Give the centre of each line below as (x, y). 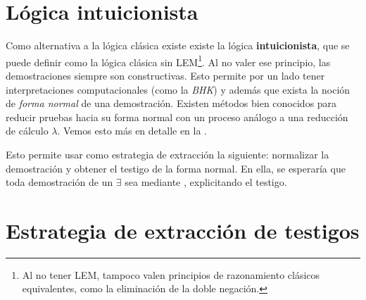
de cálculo (27, 131)
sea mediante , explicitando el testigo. (206, 182)
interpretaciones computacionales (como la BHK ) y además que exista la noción (178, 89)
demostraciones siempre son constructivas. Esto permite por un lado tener (165, 75)
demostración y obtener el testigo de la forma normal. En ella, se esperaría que (176, 168)
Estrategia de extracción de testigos (183, 230)
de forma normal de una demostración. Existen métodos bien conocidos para (171, 103)
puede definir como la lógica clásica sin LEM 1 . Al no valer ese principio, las (168, 61)
